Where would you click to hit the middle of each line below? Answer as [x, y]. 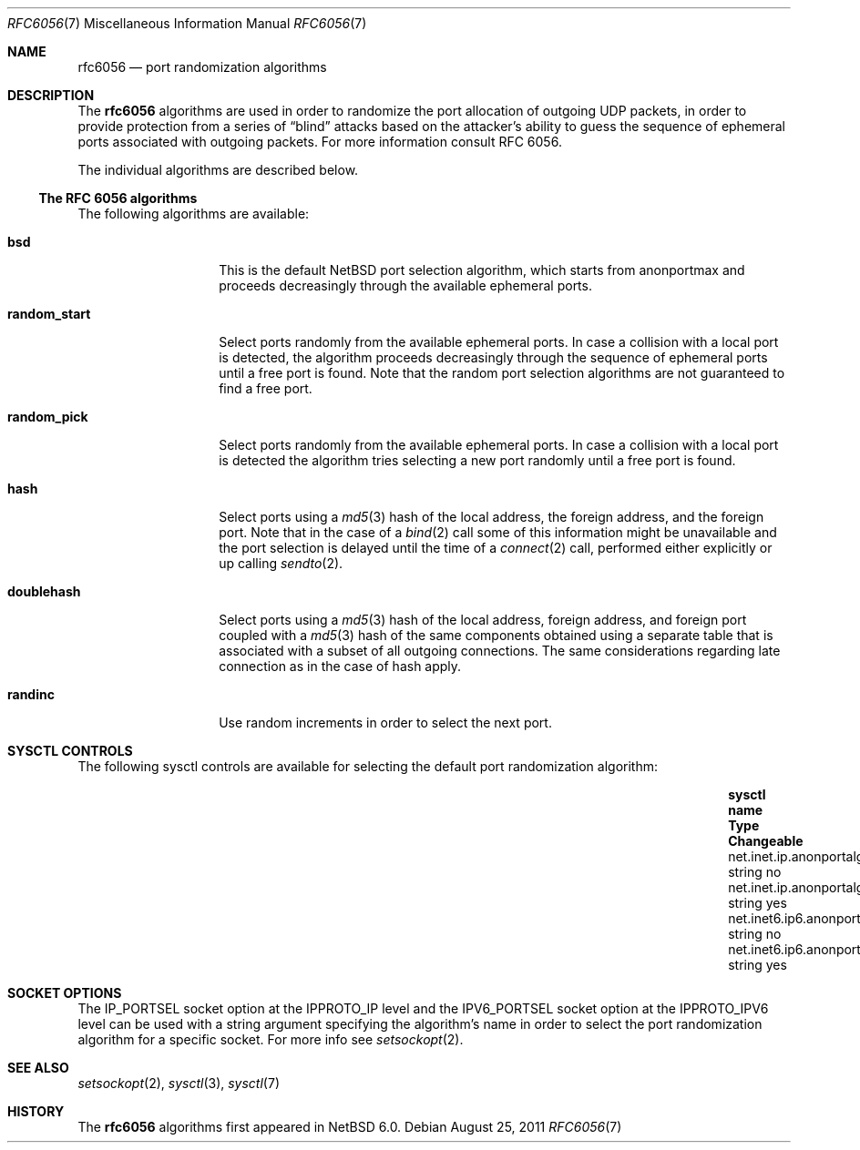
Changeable [766, 841]
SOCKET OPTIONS [65, 993]
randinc [31, 694]
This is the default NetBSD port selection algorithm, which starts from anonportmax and [482, 270]
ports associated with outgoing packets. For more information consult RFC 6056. [320, 142]
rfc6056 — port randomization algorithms [202, 67]
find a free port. [266, 388]
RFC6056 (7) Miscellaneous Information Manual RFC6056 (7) [187, 23]
